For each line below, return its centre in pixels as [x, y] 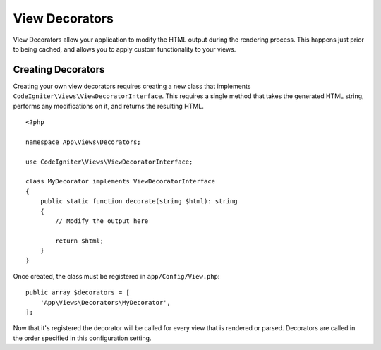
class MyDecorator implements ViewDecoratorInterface [120, 181]
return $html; [80, 241]
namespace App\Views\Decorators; [83, 142]
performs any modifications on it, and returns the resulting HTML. [108, 106]
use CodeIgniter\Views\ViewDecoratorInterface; [109, 162]
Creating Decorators [59, 70]
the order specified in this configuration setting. [82, 338]
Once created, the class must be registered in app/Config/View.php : [116, 276]
